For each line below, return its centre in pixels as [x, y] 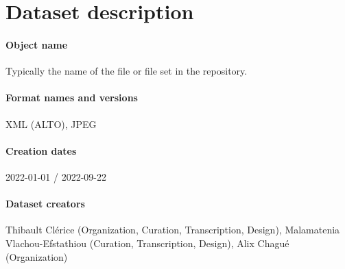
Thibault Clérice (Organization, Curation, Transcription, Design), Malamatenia [173, 230]
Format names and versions [72, 98]
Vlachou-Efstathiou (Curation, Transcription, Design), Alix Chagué [147, 243]
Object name [37, 44]
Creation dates [41, 150]
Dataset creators [45, 204]
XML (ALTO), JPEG [51, 124]
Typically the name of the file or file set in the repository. [127, 71]
